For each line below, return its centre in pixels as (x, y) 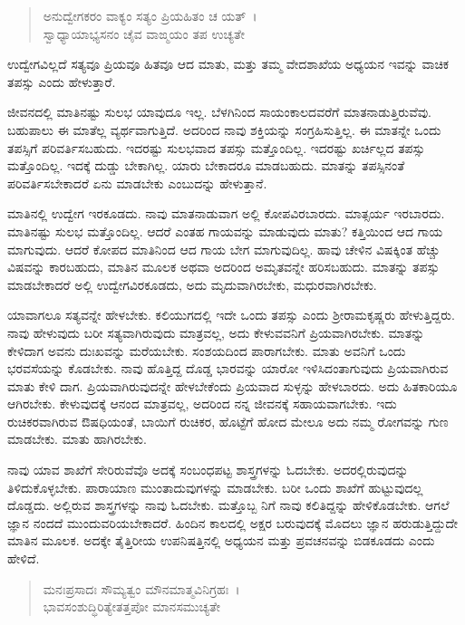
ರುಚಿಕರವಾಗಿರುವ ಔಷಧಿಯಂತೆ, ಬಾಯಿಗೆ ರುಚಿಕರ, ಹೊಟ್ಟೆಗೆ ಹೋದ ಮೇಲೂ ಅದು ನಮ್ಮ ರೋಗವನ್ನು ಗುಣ (228, 421)
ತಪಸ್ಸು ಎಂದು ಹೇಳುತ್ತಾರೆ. (62, 81)
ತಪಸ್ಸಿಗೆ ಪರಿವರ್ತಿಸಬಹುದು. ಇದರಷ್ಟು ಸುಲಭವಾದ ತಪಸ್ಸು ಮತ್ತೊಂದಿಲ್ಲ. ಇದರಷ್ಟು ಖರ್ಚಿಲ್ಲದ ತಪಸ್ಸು (216, 147)
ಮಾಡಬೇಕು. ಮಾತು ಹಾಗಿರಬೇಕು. (77, 439)
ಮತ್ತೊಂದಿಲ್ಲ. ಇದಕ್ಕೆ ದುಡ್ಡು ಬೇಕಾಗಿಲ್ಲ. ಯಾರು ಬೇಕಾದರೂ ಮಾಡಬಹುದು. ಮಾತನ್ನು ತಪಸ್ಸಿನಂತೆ (206, 165)
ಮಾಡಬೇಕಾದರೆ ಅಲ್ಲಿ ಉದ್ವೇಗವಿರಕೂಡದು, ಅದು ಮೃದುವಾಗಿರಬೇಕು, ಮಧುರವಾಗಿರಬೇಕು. (192, 284)
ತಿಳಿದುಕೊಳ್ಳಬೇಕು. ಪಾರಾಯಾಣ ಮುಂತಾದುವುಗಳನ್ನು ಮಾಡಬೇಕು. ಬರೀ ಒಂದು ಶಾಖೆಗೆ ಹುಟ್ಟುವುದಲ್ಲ (215, 487)
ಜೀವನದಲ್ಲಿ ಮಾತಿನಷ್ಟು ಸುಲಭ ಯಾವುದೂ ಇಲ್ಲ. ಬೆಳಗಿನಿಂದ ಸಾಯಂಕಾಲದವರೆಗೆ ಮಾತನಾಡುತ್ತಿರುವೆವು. (220, 112)
